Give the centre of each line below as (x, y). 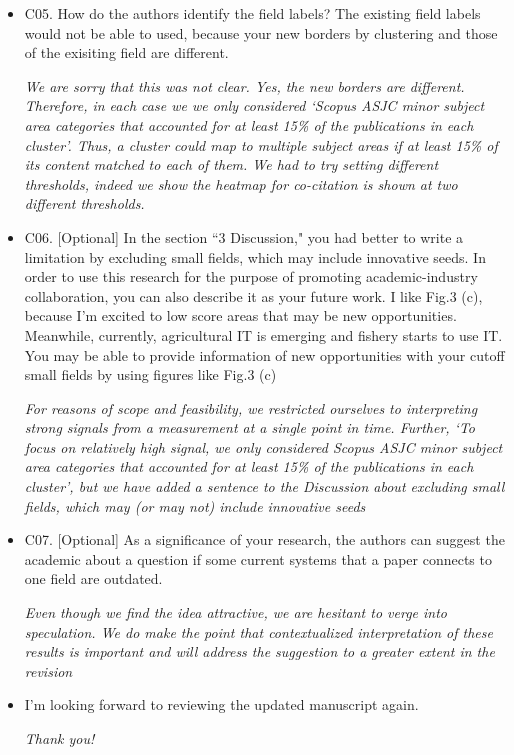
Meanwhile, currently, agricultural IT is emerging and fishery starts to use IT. (263, 334)
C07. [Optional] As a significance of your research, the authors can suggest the (264, 539)
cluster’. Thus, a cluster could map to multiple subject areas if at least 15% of (261, 144)
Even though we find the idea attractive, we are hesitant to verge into (235, 612)
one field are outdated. (93, 578)
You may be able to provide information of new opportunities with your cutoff (264, 354)
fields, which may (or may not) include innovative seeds (195, 505)
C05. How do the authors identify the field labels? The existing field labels (252, 13)
